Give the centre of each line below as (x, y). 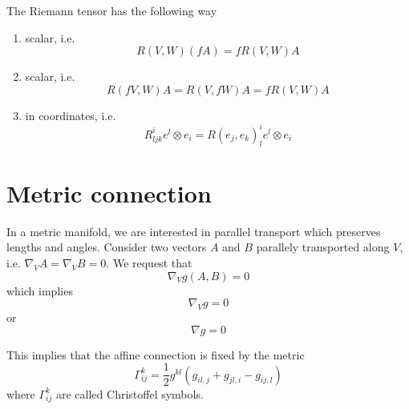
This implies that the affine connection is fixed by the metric (156, 354)
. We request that (149, 262)
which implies (40, 290)
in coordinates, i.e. (71, 115)
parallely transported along (323, 247)
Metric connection (109, 192)
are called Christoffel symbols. (130, 393)
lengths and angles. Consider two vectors (107, 247)
